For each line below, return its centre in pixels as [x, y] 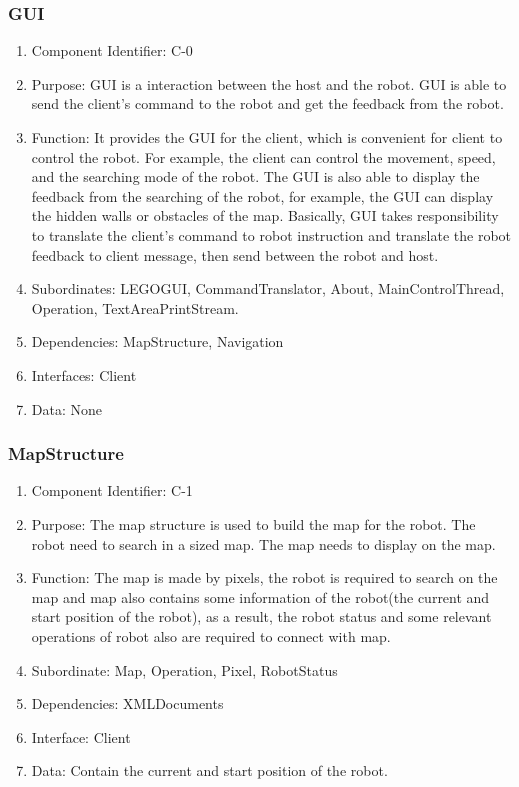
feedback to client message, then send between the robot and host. [235, 254]
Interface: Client [81, 736]
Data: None [66, 408]
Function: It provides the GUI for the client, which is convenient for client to [267, 137]
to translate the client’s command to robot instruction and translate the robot [271, 234]
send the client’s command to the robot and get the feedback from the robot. [267, 103]
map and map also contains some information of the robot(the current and [260, 596]
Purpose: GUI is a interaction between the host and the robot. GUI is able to [269, 83]
